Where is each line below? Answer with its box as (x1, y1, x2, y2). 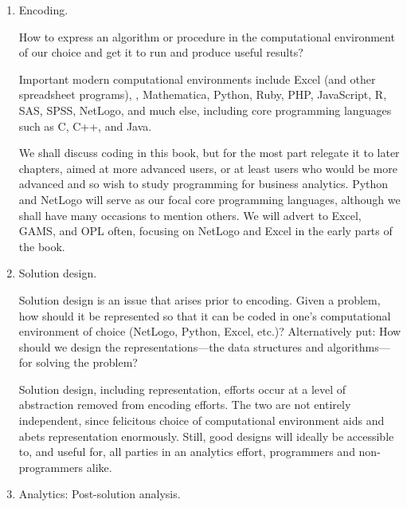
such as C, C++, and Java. (18, 117, 152, 134)
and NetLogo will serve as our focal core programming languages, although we (18, 191, 401, 207)
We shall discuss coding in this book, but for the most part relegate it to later (18, 144, 400, 161)
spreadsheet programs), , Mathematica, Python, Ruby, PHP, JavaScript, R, (18, 86, 387, 103)
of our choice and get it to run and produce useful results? (18, 44, 303, 61)
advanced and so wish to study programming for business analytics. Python (18, 175, 389, 192)
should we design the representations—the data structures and (18, 338, 324, 355)
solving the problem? (36, 354, 138, 371)
